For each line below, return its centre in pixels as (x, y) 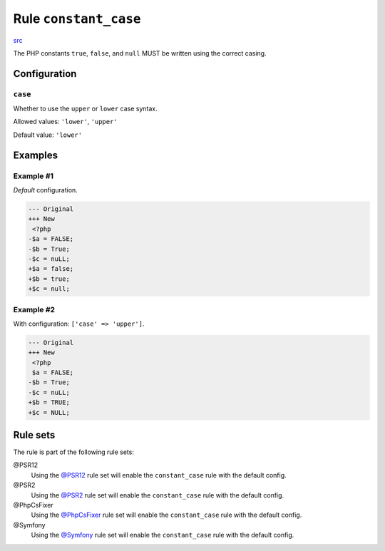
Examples (36, 155)
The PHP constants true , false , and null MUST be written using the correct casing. (140, 53)
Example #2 (34, 309)
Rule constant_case (77, 19)
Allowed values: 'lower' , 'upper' (65, 122)
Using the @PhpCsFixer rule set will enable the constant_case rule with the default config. (166, 515)
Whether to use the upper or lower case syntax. (85, 109)
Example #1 (33, 176)
